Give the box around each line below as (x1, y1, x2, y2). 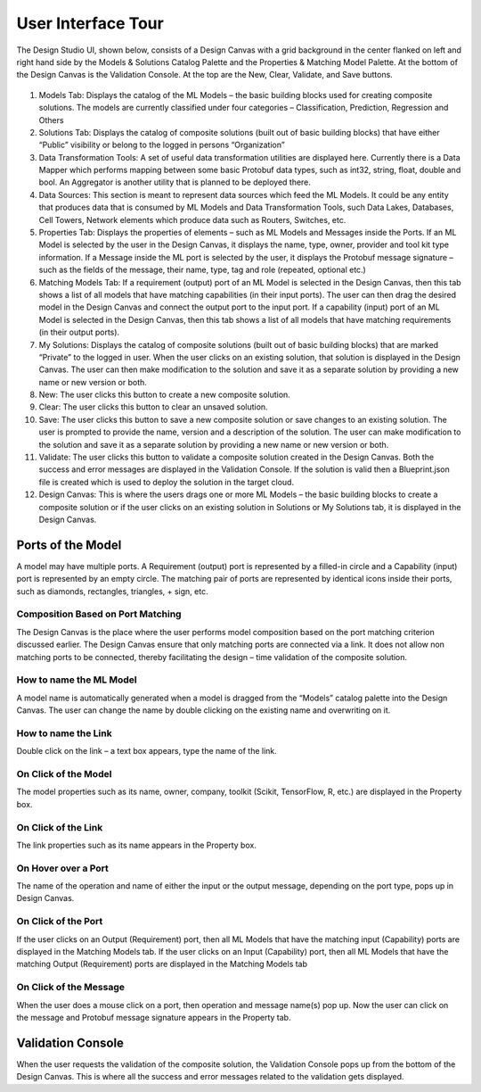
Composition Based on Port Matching (16, 608, 182, 620)
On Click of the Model (16, 768, 112, 781)
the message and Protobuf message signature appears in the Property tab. (16, 1012, 291, 1022)
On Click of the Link (16, 821, 103, 833)
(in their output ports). (38, 327, 120, 338)
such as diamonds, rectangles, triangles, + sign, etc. (16, 585, 208, 597)
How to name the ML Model (16, 674, 137, 686)
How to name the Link (16, 727, 112, 740)
